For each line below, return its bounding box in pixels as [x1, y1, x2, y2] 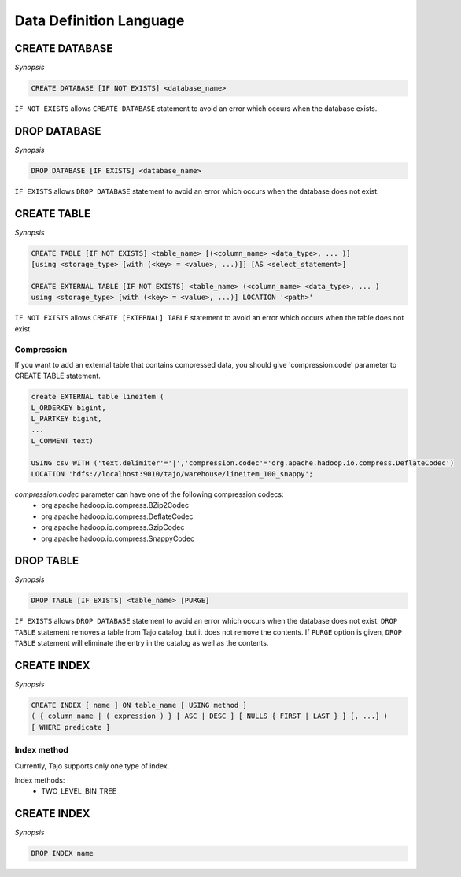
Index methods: [14, 775, 65, 785]
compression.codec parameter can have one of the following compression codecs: [14, 489, 284, 499]
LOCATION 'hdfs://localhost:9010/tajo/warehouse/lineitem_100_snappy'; [31, 469, 314, 478]
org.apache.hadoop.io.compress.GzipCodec [41, 523, 185, 532]
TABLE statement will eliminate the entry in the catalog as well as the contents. [14, 638, 269, 648]
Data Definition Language [14, 12, 185, 29]
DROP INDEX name [31, 849, 94, 858]
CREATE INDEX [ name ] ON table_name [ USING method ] [31, 701, 247, 710]
